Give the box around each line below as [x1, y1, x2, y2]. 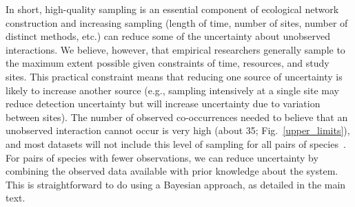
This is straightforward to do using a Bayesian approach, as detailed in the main [6, 177, 346, 191]
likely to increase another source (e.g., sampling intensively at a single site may [6, 83, 339, 97]
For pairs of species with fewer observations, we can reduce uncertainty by [6, 150, 318, 164]
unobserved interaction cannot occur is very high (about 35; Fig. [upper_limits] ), [6, 123, 350, 138]
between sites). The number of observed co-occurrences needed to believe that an [6, 109, 348, 124]
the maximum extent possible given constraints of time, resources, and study [6, 56, 329, 70]
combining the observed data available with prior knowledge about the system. [6, 164, 338, 178]
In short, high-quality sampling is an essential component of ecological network [6, 2, 339, 16]
